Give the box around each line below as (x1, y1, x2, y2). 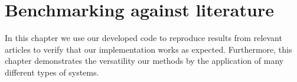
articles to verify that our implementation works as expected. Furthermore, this (5, 43, 292, 55)
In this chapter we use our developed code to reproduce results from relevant (5, 32, 282, 44)
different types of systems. (5, 66, 99, 78)
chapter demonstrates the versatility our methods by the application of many (5, 54, 284, 67)
